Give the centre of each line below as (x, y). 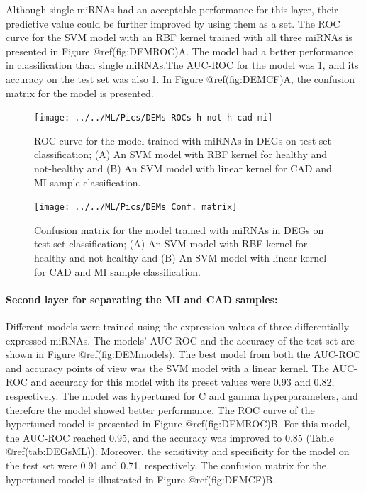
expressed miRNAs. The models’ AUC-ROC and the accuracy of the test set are (180, 340)
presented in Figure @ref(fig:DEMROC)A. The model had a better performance (179, 51)
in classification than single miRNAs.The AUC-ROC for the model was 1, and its (182, 65)
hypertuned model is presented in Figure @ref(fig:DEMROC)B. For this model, (178, 424)
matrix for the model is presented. (80, 93)
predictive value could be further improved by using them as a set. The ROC (173, 23)
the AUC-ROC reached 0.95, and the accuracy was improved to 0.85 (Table (170, 437)
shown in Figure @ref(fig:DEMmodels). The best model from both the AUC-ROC (183, 354)
